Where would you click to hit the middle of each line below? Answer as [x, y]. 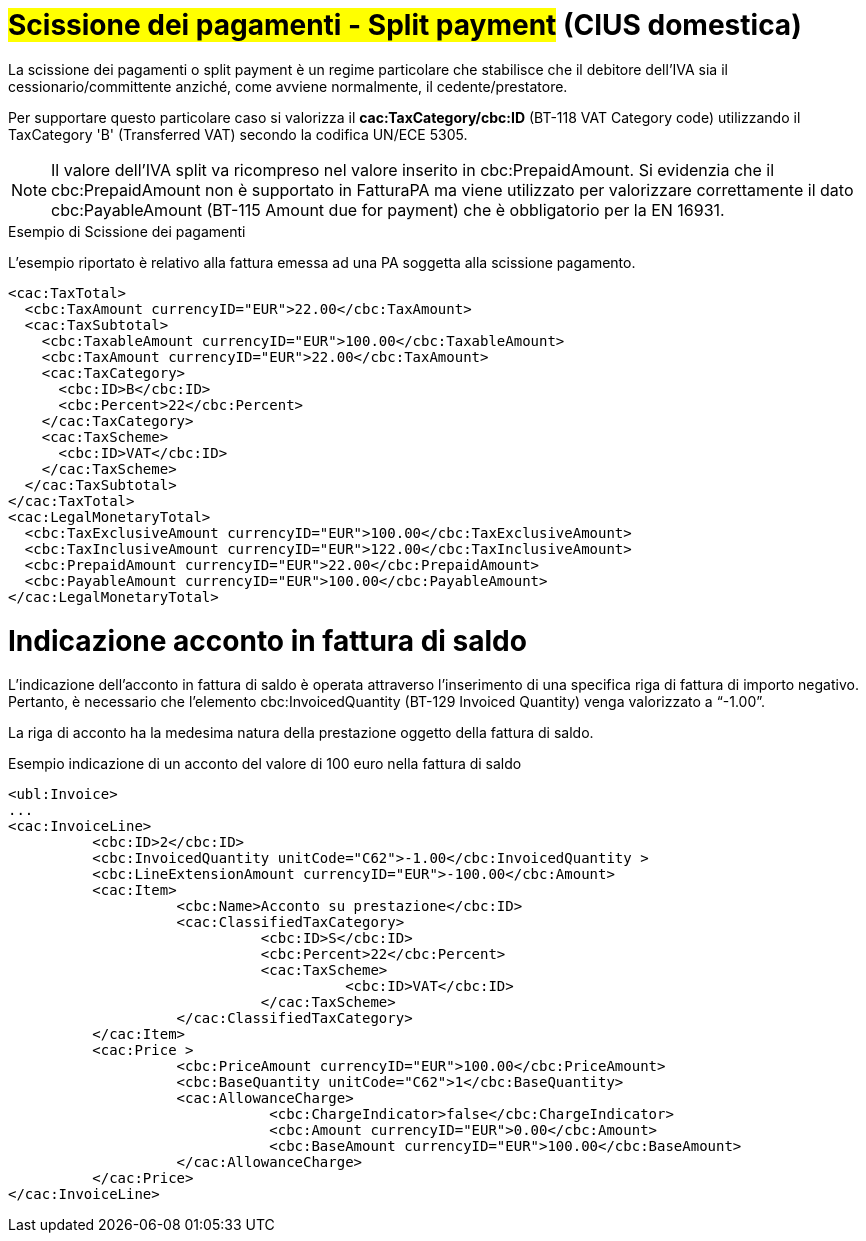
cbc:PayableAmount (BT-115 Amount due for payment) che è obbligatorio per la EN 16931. [388, 209]
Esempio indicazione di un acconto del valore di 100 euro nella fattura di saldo [265, 764]
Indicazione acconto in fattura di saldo [267, 640]
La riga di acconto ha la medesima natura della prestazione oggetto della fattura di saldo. [301, 733]
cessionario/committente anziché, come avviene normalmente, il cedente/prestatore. [288, 86]
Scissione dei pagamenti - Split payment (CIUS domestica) [405, 25]
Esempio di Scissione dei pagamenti [127, 231]
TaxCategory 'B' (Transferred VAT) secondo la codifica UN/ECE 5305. [238, 134]
